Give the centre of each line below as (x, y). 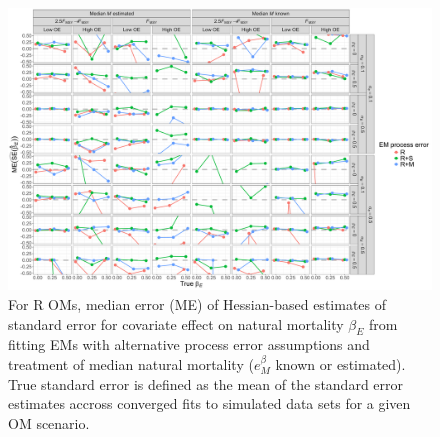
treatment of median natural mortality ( (131, 363)
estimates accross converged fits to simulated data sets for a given (209, 403)
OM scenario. (49, 422)
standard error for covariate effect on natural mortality (176, 323)
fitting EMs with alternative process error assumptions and (189, 344)
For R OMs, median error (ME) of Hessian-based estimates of (197, 303)
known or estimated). (340, 363)
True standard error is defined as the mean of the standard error (206, 383)
